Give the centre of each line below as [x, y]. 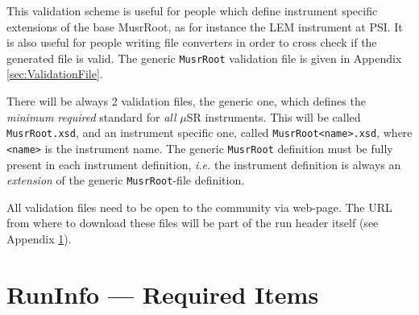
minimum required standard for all [91, 116]
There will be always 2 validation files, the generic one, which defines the [186, 101]
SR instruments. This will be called [274, 116]
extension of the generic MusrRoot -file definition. [126, 180]
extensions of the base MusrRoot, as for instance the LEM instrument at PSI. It [205, 26]
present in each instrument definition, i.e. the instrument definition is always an [204, 164]
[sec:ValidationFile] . [55, 74]
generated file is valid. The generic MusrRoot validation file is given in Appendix [204, 58]
